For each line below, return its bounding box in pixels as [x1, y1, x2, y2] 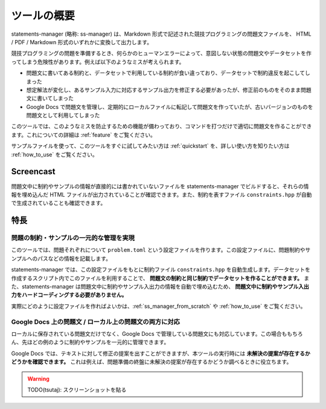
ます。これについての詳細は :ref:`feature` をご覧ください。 [11, 131, 156, 139]
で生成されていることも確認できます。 [11, 200, 106, 207]
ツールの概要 [11, 9, 75, 22]
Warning [27, 375, 50, 382]
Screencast [11, 166, 56, 177]
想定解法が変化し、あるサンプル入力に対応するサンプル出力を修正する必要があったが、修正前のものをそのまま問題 [26, 86, 312, 93]
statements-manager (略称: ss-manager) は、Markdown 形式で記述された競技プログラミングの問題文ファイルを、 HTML [11, 30, 312, 38]
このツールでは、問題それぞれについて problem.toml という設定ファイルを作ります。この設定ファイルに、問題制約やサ [11, 246, 311, 254]
